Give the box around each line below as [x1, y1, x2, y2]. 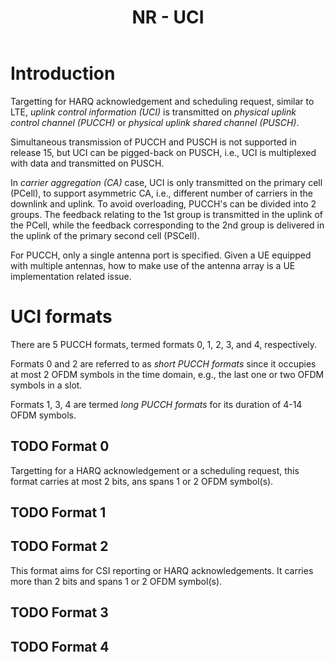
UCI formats [10, 306, 113, 328]
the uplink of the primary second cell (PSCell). [10, 229, 200, 241]
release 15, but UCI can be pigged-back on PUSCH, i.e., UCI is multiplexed [10, 146, 317, 158]
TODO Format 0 [10, 438, 110, 455]
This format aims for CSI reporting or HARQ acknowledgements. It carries [10, 564, 314, 576]
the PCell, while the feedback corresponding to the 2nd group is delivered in [10, 219, 325, 231]
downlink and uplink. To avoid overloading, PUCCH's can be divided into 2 [10, 197, 317, 210]
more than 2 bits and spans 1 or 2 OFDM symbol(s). [10, 575, 223, 587]
